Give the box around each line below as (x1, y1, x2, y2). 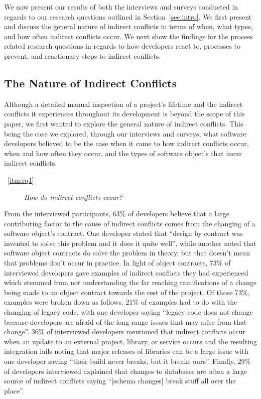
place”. (4, 385, 24, 395)
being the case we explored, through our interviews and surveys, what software (4, 128, 246, 139)
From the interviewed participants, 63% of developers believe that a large (4, 208, 229, 219)
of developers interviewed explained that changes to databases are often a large (4, 365, 247, 376)
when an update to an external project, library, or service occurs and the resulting (4, 336, 257, 346)
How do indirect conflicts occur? (24, 191, 123, 202)
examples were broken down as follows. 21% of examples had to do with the (4, 297, 237, 307)
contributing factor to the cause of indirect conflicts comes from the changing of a (4, 218, 255, 228)
